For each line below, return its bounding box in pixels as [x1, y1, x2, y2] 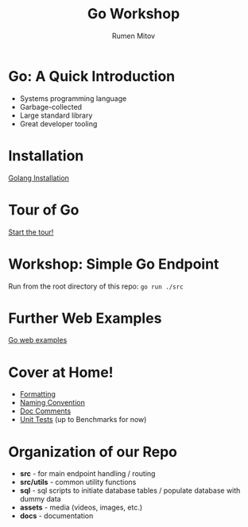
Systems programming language [19, 93, 127, 103]
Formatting [19, 389, 56, 399]
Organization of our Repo [8, 443, 177, 461]
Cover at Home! [8, 363, 114, 382]
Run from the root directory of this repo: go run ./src [8, 281, 184, 291]
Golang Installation [8, 172, 70, 183]
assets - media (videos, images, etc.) [19, 502, 143, 513]
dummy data [19, 494, 61, 504]
